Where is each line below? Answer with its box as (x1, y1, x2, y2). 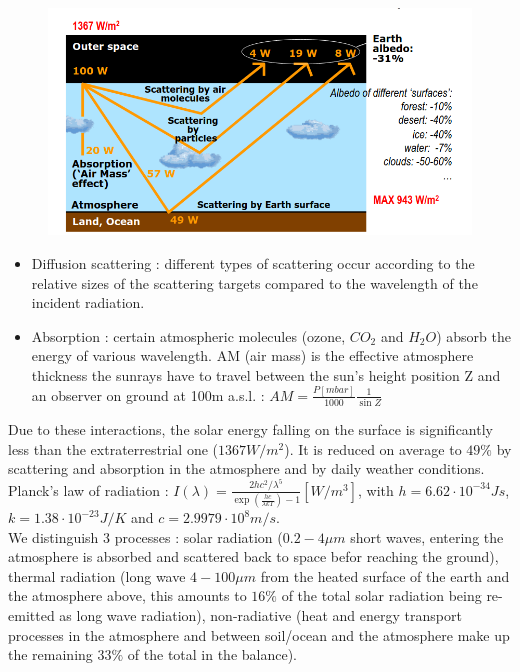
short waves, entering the (350, 526, 504, 547)
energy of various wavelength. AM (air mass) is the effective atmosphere (31, 345, 474, 366)
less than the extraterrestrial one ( (8, 438, 218, 459)
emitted (8, 605, 55, 626)
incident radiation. (31, 292, 145, 313)
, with (358, 479, 394, 500)
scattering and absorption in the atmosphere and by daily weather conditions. (8, 458, 485, 479)
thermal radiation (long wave (8, 565, 186, 586)
